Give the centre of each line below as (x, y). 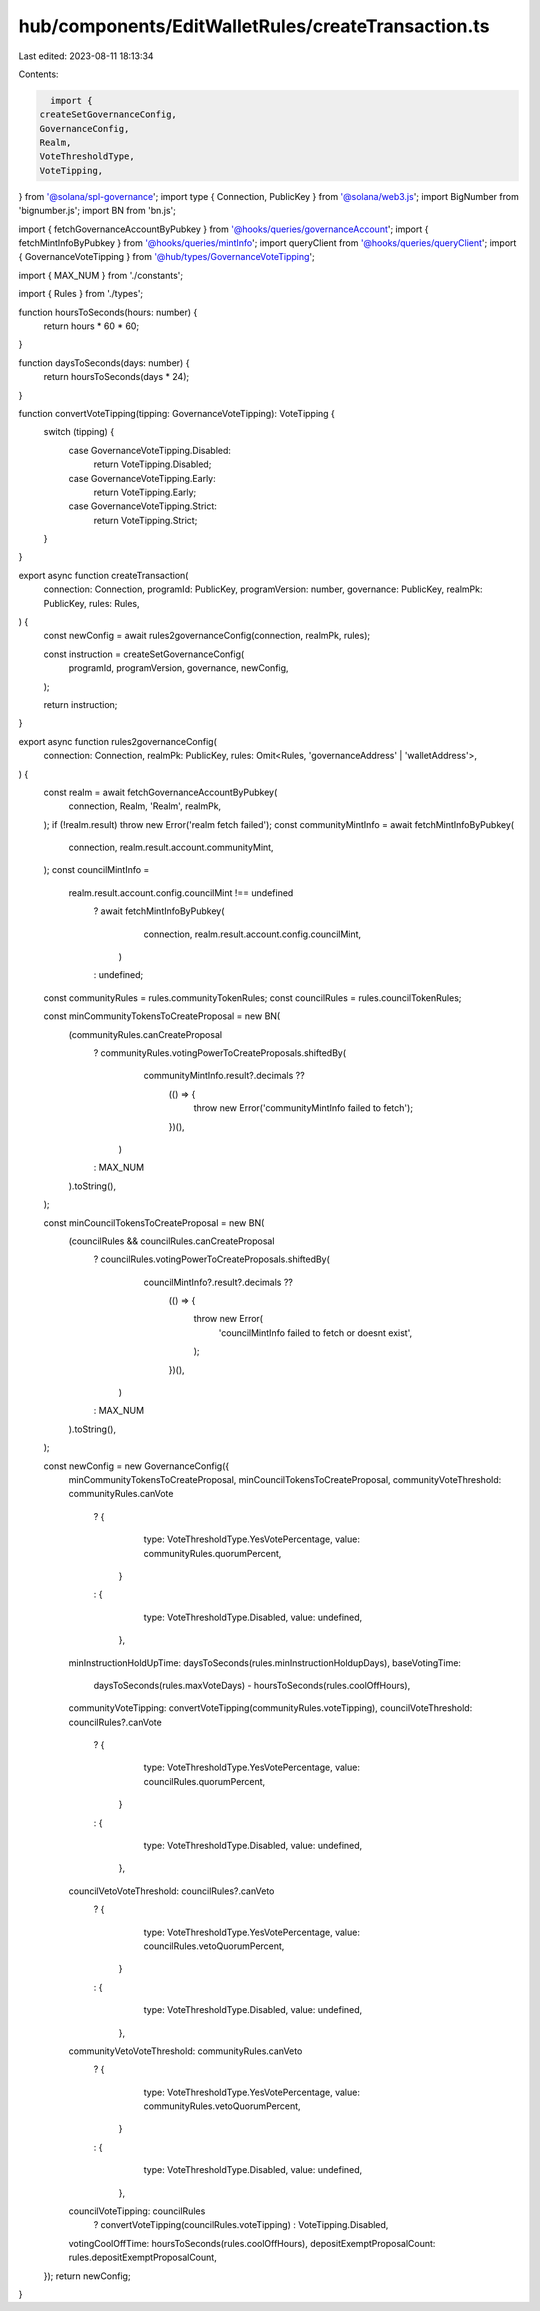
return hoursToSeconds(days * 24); (116, 377)
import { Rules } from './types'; (81, 294)
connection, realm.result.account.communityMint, (171, 847)
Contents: (38, 74)
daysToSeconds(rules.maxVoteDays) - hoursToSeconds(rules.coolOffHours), (252, 1685)
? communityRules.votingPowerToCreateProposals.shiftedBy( (220, 1053)
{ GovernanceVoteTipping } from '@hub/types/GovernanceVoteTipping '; (166, 257)
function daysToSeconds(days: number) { (104, 362)
